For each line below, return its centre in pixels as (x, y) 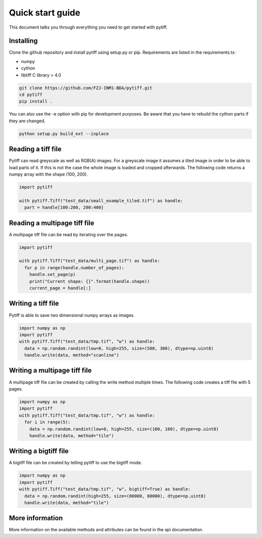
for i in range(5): (48, 422)
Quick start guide (45, 13)
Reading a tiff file (35, 149)
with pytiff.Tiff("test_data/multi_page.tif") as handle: (90, 261)
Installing (24, 41)
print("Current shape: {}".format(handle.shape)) (90, 281)
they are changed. (27, 121)
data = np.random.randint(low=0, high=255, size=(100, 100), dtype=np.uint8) (124, 429)
